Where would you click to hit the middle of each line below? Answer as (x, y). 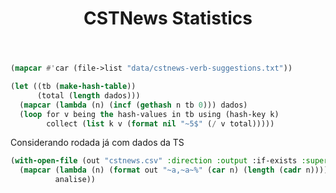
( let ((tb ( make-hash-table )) (73, 87)
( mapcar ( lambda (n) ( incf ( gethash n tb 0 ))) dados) (133, 105)
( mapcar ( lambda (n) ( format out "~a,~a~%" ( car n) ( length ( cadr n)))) (174, 170)
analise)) (75, 180)
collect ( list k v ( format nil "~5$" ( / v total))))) (160, 123)
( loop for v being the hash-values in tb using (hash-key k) (149, 114)
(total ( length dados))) (88, 95)
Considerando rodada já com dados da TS (97, 143)
